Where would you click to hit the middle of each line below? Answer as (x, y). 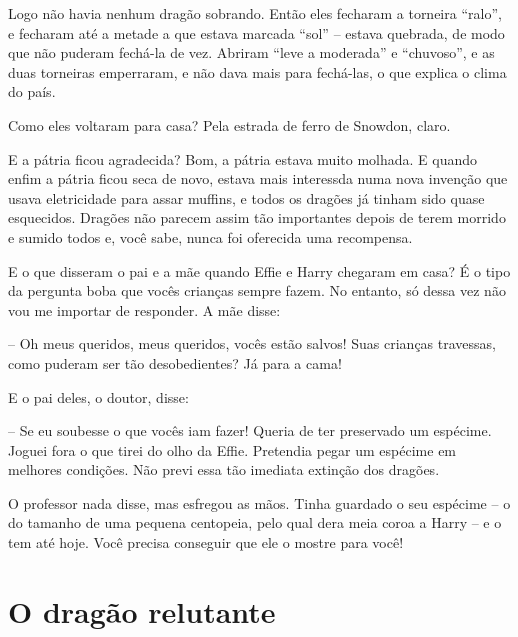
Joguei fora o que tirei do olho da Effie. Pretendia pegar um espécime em (232, 449)
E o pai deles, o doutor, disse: (98, 396)
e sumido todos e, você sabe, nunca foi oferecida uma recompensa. (210, 236)
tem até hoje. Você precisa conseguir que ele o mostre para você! (206, 542)
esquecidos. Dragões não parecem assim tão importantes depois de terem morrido (257, 217)
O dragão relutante (142, 610)
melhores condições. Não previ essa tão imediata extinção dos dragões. (224, 469)
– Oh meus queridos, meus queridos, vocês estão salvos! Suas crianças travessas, (252, 343)
